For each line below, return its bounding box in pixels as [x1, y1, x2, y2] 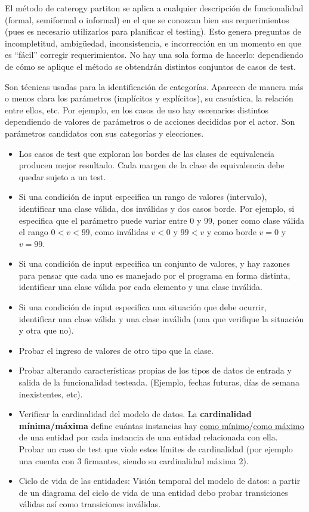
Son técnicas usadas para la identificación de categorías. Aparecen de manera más [5, 80, 304, 92]
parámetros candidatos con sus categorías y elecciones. [5, 127, 204, 139]
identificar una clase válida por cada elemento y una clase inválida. [18, 280, 262, 293]
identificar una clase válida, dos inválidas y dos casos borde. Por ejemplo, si [18, 202, 295, 214]
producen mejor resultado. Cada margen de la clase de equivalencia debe [18, 159, 285, 171]
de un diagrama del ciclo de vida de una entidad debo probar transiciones [18, 486, 288, 498]
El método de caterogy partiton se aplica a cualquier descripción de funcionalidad [5, 2, 304, 14]
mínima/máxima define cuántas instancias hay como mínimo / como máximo [18, 419, 304, 431]
